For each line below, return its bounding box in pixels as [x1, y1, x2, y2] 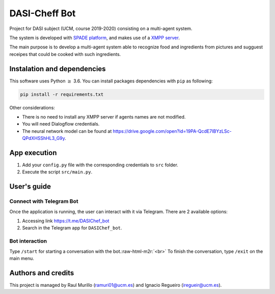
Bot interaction [9, 238, 47, 245]
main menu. [9, 255, 34, 261]
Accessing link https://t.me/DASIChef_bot [22, 218, 109, 224]
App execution [9, 148, 57, 157]
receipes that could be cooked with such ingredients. [9, 51, 121, 57]
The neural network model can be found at [22, 128, 112, 134]
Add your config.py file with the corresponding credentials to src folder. [22, 162, 178, 168]
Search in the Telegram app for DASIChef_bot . [22, 225, 122, 231]
